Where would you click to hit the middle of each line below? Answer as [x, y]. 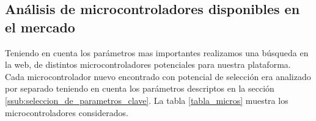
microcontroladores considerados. [67, 112]
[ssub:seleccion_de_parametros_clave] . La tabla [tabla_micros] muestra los [147, 100]
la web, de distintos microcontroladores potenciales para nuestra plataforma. [148, 64]
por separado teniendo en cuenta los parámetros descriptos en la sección [140, 88]
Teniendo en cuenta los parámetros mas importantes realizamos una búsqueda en [157, 52]
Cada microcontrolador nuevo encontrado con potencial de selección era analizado [158, 76]
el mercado [40, 27]
